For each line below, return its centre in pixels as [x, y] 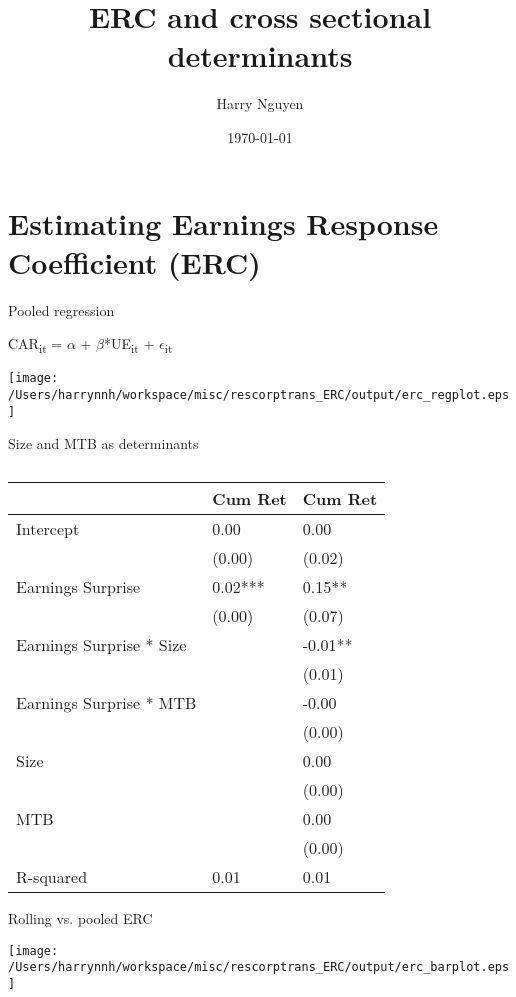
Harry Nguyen [260, 103]
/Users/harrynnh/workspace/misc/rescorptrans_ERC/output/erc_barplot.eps [259, 967]
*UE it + [129, 345]
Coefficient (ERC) [134, 261]
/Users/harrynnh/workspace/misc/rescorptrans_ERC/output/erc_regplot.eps [259, 395]
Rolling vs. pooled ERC [80, 917]
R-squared [52, 876]
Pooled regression [61, 309]
